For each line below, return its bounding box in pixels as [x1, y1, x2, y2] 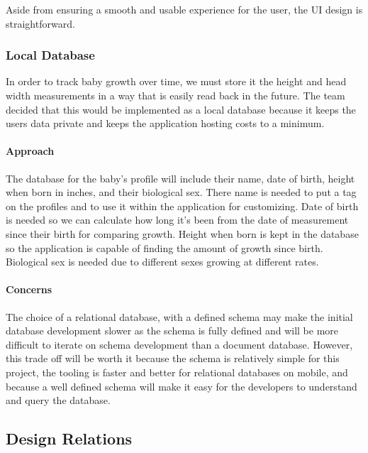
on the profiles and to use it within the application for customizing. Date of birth [6, 198, 359, 213]
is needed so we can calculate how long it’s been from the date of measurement [6, 212, 349, 227]
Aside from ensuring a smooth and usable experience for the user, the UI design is [6, 2, 363, 16]
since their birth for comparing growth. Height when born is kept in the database [6, 226, 359, 241]
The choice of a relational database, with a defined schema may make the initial [6, 309, 353, 324]
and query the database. [6, 393, 111, 408]
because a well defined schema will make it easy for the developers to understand [6, 378, 357, 393]
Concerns [6, 282, 52, 297]
